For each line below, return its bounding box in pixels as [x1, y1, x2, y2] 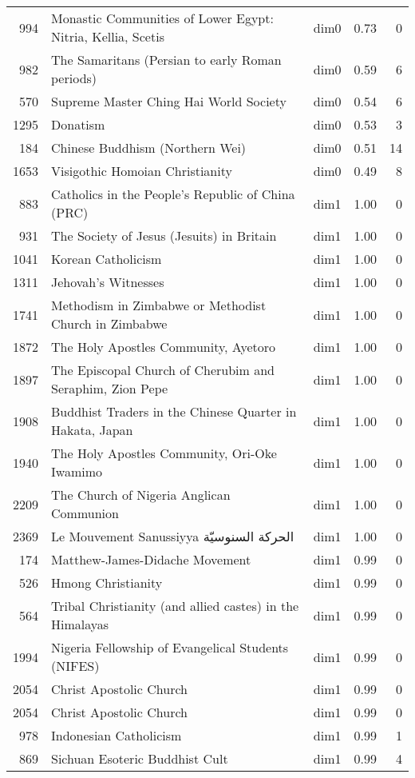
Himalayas [51, 615, 109, 633]
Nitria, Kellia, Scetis [51, 27, 164, 46]
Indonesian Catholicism [51, 726, 182, 744]
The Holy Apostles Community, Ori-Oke [51, 444, 277, 462]
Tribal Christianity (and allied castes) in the [51, 596, 299, 615]
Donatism [51, 115, 105, 134]
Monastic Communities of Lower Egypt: [51, 9, 274, 27]
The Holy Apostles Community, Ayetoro [51, 337, 276, 356]
